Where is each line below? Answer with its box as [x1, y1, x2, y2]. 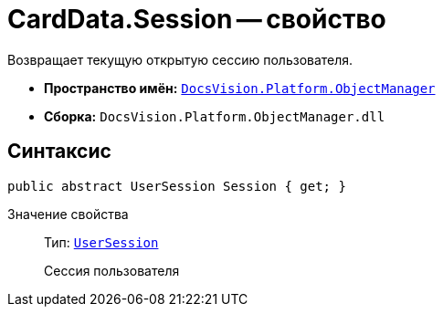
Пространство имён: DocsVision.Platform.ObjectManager [44, 79, 436, 96]
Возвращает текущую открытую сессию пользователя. [7, 51, 353, 68]
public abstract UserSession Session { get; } [7, 178, 346, 194]
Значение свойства [7, 205, 129, 222]
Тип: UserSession [44, 234, 159, 250]
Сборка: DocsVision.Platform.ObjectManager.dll [44, 108, 385, 124]
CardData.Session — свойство [7, 4, 386, 35]
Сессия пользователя [44, 262, 180, 278]
